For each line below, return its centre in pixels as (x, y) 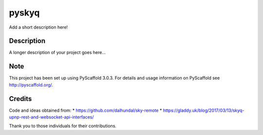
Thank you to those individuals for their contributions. (63, 126)
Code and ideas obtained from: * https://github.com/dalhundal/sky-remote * (85, 110)
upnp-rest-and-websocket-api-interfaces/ (52, 117)
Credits (20, 99)
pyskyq (24, 13)
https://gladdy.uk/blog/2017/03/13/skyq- (204, 110)
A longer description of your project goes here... (57, 52)
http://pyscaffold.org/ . (31, 84)
